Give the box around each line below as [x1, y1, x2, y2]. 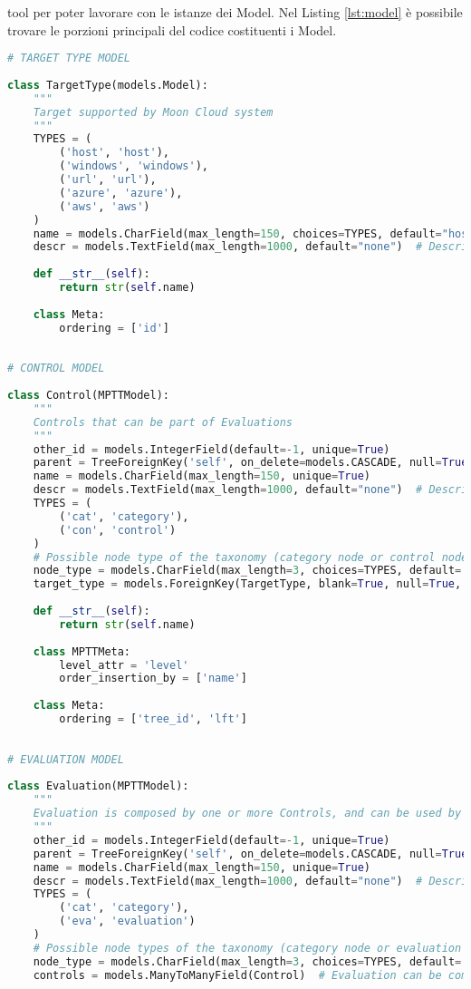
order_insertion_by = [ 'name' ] [59, 672, 247, 685]
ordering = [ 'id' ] [59, 321, 170, 335]
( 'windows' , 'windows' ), [59, 160, 208, 173]
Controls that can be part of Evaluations [33, 415, 293, 429]
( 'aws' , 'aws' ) [59, 199, 150, 213]
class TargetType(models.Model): [7, 78, 208, 92]
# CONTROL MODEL [7, 362, 105, 375]
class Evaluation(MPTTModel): [7, 780, 189, 793]
